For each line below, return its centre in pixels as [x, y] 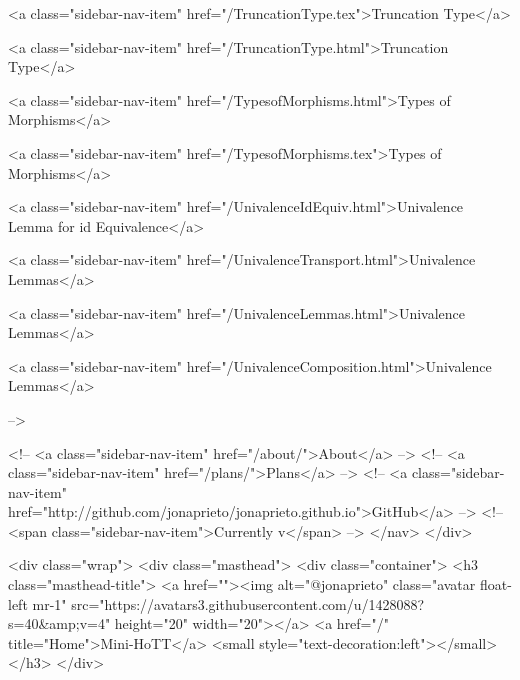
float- [495, 584]
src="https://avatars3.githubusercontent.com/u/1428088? [248, 603]
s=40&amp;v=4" [59, 623]
